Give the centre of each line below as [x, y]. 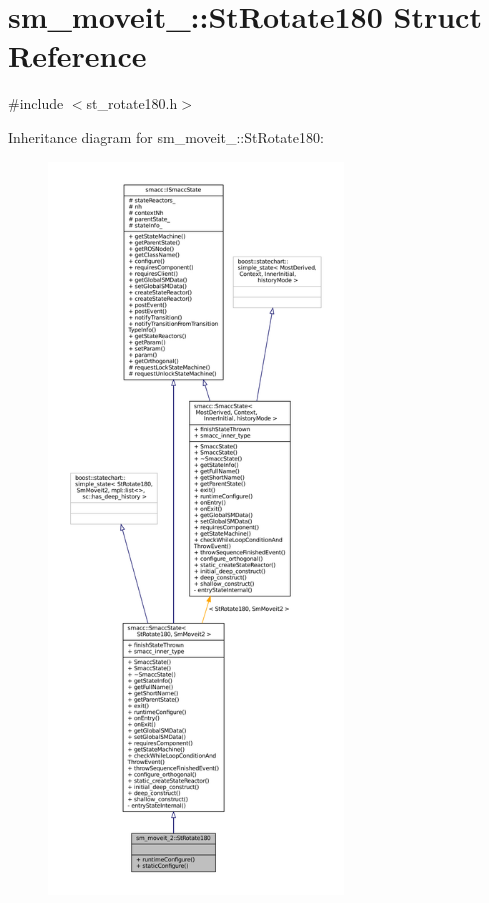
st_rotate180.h [132, 103]
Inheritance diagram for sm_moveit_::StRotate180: [166, 136]
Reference [77, 55]
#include [36, 103]
